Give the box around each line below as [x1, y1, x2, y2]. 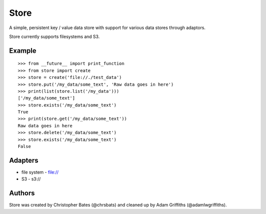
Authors [9, 189, 35, 197]
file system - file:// [21, 169, 59, 175]
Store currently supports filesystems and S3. [9, 34, 100, 39]
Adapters [9, 156, 39, 165]
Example [9, 46, 36, 55]
